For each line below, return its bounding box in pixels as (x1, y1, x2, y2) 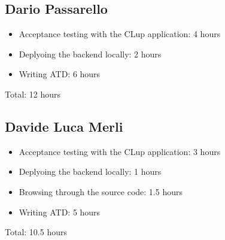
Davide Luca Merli (5, 117, 123, 135)
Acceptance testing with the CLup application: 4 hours (19, 28, 221, 40)
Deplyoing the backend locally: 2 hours (19, 47, 162, 60)
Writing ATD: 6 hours (19, 68, 101, 80)
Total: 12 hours (5, 87, 61, 100)
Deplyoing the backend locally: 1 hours (19, 165, 162, 178)
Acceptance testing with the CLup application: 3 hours (19, 145, 221, 157)
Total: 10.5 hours (5, 226, 67, 238)
